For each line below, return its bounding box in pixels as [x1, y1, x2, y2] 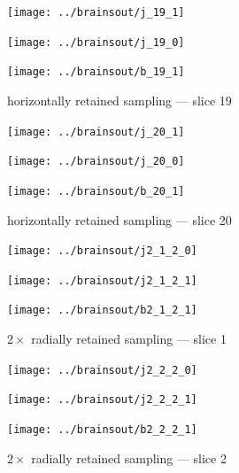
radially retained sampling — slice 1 [31, 330, 227, 348]
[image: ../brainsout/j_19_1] [7, 6, 185, 19]
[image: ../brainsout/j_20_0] [7, 155, 185, 168]
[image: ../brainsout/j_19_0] [7, 35, 185, 49]
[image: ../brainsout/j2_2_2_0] [7, 363, 197, 376]
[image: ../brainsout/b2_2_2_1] [7, 423, 197, 436]
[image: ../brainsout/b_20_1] [7, 184, 185, 198]
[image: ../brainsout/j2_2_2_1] [7, 393, 197, 407]
